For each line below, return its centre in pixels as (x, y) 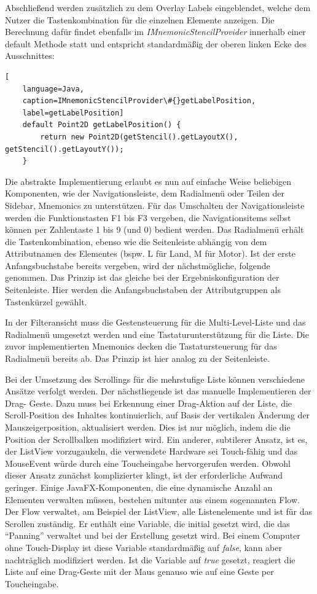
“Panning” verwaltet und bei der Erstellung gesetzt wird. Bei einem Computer (153, 535)
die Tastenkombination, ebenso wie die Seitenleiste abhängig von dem (136, 241)
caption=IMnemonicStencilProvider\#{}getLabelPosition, (139, 101)
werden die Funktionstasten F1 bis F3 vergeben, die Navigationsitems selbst (148, 217)
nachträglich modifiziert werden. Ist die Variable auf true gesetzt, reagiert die (150, 559)
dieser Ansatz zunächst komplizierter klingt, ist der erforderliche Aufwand (144, 475)
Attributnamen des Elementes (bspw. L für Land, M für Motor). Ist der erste (150, 253)
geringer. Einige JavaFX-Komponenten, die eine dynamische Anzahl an (139, 487)
